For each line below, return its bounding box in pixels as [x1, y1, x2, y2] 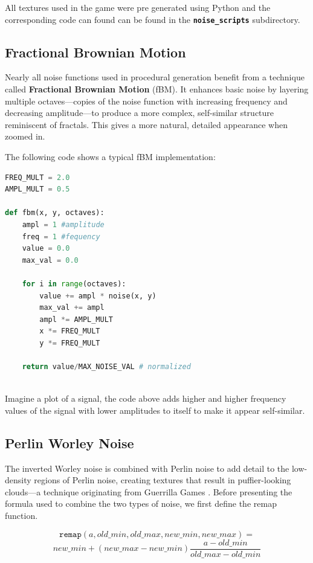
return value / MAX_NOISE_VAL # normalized [22, 362, 191, 372]
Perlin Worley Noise [5, 433, 134, 452]
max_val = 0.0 [22, 256, 79, 265]
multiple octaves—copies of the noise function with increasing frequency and [5, 94, 288, 107]
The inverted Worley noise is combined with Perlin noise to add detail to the [5, 462, 289, 474]
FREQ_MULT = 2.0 [5, 173, 70, 182]
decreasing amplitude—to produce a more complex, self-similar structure [5, 106, 274, 119]
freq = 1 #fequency [22, 232, 100, 241]
